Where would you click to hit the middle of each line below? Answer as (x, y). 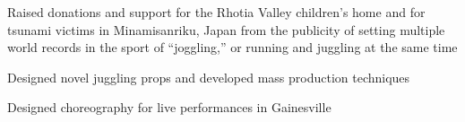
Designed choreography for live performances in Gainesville (169, 107)
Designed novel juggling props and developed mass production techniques (209, 77)
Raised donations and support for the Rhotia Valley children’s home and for (216, 12)
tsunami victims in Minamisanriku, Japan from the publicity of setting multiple (226, 29)
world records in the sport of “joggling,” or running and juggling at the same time (232, 47)
